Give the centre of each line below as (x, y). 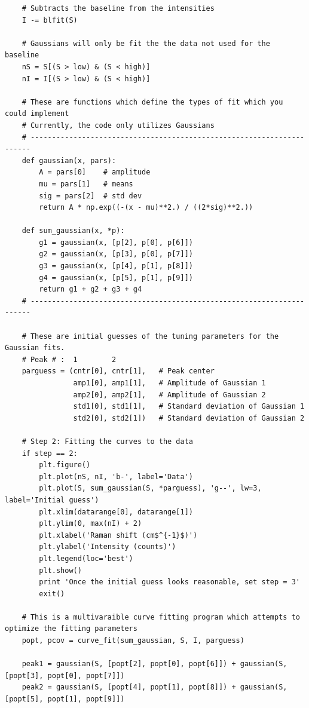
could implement (37, 114)
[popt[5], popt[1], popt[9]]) (65, 699)
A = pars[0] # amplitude (95, 172)
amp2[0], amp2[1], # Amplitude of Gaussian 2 (169, 395)
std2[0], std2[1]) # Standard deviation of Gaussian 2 (189, 418)
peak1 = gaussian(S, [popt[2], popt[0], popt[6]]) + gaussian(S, (154, 664)
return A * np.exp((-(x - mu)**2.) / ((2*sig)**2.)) (146, 208)
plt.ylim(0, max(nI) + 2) (91, 524)
